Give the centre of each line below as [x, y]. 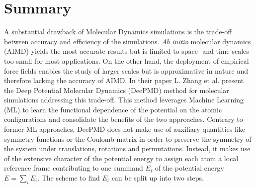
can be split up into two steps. [158, 178]
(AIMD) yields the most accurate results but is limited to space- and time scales [127, 51]
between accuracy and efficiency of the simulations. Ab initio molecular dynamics [128, 41]
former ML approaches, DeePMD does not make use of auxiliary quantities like [125, 129]
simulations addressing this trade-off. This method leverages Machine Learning [124, 100]
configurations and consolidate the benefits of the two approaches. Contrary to [124, 119]
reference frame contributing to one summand [74, 168]
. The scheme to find [69, 178]
